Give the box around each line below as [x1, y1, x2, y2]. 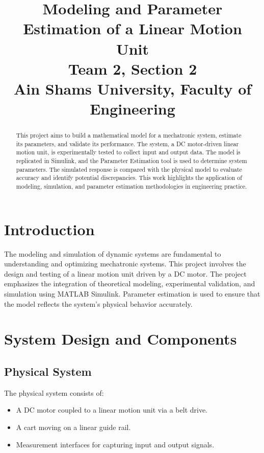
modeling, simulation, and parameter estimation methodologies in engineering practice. [16, 182, 247, 191]
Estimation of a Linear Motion [23, 18, 242, 39]
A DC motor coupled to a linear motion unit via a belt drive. [16, 404, 208, 415]
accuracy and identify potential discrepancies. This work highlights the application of [16, 173, 242, 182]
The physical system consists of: [4, 387, 104, 398]
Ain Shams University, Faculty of [13, 78, 252, 99]
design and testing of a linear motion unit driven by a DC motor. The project [4, 268, 247, 279]
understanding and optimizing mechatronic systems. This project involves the [4, 258, 246, 269]
